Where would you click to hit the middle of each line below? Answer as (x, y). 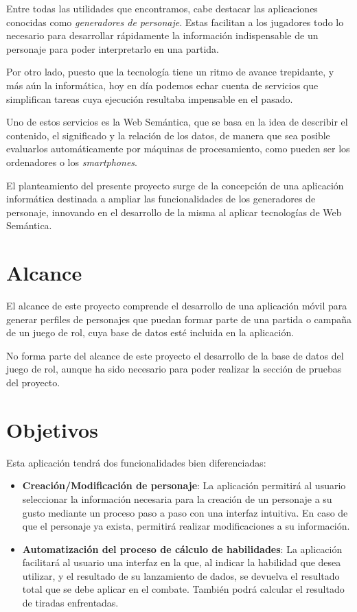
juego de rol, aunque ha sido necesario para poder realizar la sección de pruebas (174, 369)
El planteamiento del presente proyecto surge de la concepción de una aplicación (175, 185)
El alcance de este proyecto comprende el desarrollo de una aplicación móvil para (177, 306)
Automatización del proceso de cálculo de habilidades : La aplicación (182, 549)
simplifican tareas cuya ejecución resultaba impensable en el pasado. (150, 98)
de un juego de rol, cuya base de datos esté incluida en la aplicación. (150, 332)
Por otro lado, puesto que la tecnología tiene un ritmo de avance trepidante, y (170, 72)
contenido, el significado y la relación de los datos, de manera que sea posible (168, 135)
